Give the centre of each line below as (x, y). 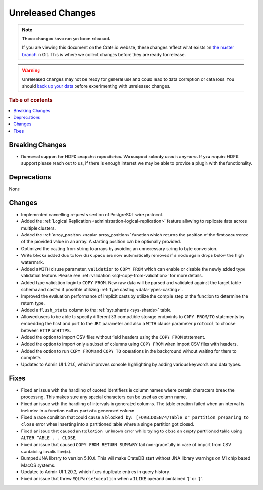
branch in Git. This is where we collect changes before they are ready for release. (104, 54)
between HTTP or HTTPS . (46, 330)
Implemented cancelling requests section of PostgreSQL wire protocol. (92, 214)
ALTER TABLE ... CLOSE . (49, 438)
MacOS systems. (38, 465)
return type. (33, 303)
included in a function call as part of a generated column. (79, 411)
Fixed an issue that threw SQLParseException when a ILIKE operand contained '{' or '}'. (112, 479)
